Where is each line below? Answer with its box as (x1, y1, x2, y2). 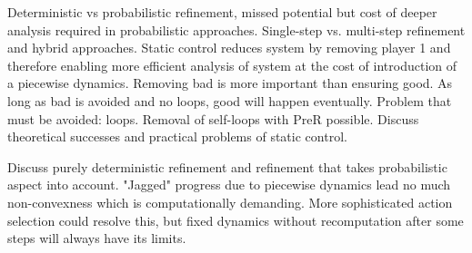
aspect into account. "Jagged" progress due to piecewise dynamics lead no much (7, 175, 451, 194)
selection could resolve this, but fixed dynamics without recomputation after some (7, 210, 464, 229)
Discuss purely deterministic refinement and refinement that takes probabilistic (7, 157, 447, 176)
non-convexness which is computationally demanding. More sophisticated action (7, 192, 453, 211)
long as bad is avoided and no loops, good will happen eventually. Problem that (7, 91, 452, 110)
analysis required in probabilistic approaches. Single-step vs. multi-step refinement (7, 20, 466, 39)
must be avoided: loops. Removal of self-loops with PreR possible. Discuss (7, 109, 419, 128)
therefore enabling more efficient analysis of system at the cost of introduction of (7, 55, 457, 74)
